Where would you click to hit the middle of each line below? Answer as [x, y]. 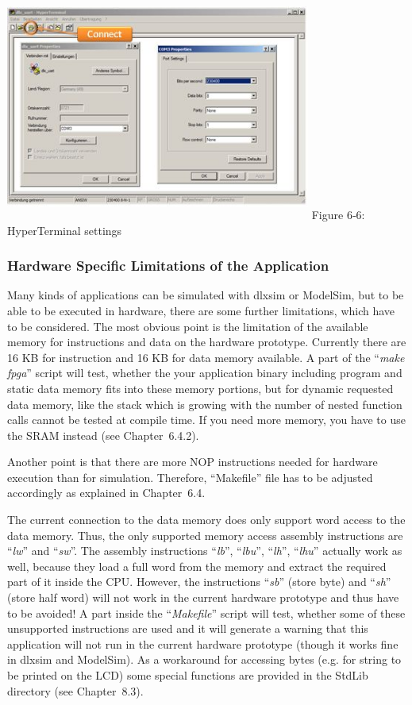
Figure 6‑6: [338, 214]
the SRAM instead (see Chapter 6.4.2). [103, 435]
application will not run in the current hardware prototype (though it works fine [203, 643]
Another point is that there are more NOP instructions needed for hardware [193, 462]
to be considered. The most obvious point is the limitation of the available [188, 326]
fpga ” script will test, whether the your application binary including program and [205, 373]
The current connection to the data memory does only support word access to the [206, 520]
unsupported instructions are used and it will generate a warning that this [188, 628]
